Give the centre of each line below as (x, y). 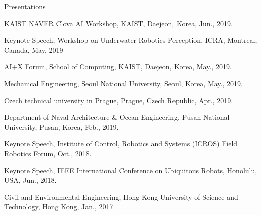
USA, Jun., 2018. (30, 180)
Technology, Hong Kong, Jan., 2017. (60, 207)
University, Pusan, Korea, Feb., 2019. (61, 127)
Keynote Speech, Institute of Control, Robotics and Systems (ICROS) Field (121, 144)
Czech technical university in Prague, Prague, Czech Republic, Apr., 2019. (119, 100)
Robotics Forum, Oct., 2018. (48, 153)
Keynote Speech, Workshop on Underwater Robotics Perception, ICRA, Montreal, (131, 40)
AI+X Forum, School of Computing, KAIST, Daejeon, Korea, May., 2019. (118, 66)
